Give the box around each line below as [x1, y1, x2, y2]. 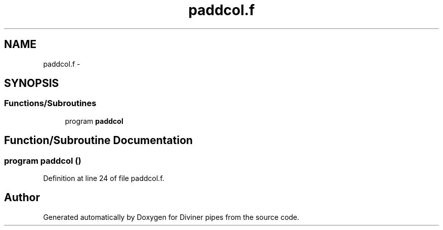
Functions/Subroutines [4, 98, 97, 109]
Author [4, 191, 40, 204]
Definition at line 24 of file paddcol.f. [43, 174, 164, 183]
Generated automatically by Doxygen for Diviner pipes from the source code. [43, 212, 299, 221]
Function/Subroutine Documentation [4, 134, 193, 147]
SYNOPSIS [4, 77, 59, 90]
